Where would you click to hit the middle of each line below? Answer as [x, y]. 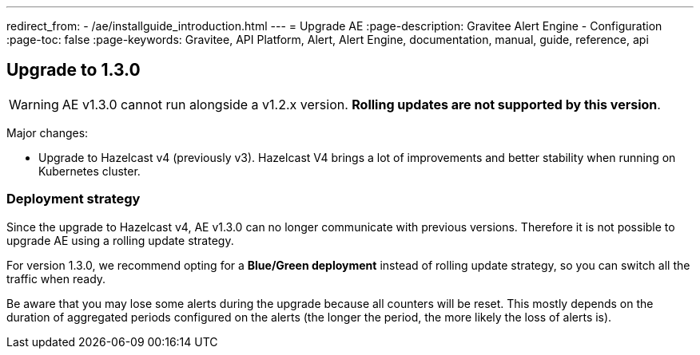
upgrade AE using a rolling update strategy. [120, 240]
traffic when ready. [56, 278]
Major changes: [48, 132]
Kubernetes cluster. [89, 171]
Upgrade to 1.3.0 [74, 70]
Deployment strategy [74, 199]
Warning [34, 104]
